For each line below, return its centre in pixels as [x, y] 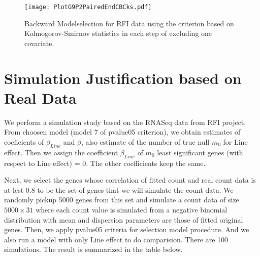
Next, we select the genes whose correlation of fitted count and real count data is [130, 180]
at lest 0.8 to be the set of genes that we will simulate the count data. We [119, 189]
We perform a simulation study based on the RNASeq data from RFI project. [125, 122]
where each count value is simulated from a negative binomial [132, 209]
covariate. [39, 43]
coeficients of [24, 141]
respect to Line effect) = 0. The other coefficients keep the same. [105, 163]
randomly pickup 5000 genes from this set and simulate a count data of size [122, 200]
